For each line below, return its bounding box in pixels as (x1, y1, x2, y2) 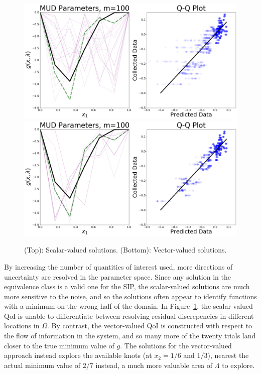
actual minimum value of (4, 359, 81, 370)
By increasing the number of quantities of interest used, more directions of (4, 261, 233, 272)
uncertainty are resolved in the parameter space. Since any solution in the (4, 271, 231, 282)
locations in (4, 320, 40, 331)
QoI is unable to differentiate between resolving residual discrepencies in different (4, 310, 254, 321)
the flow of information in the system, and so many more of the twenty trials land (4, 330, 256, 341)
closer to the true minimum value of (4, 340, 114, 350)
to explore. (222, 359, 255, 370)
